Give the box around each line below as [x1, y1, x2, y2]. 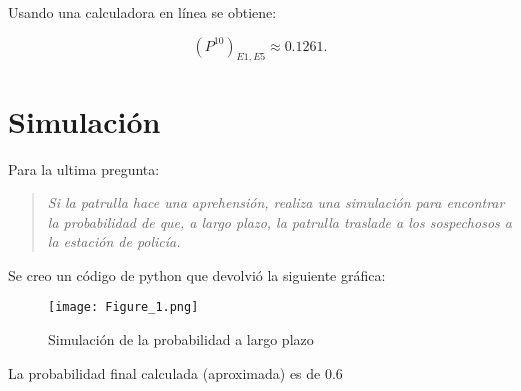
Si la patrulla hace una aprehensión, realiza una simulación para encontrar [47, 192, 505, 213]
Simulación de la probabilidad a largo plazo [48, 329, 314, 350]
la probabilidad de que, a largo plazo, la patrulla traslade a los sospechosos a [47, 211, 512, 232]
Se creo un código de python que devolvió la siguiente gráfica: [8, 264, 386, 285]
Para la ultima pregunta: [8, 158, 160, 179]
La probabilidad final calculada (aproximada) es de [8, 362, 321, 383]
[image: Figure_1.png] [48, 300, 199, 315]
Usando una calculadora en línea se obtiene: [8, 2, 277, 22]
